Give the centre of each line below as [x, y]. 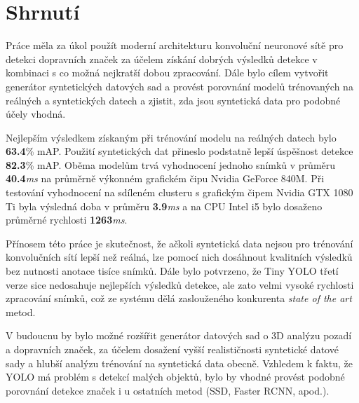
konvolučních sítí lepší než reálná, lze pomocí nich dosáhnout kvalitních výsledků [179, 257]
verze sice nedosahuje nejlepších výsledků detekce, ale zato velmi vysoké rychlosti [180, 284]
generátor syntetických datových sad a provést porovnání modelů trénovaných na [179, 86]
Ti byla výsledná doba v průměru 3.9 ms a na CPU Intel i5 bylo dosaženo [164, 206]
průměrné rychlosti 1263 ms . [67, 220]
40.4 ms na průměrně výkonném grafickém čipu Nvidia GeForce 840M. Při [165, 178]
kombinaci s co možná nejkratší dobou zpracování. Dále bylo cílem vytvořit [167, 73]
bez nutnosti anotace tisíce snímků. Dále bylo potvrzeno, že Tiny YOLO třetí [172, 271]
